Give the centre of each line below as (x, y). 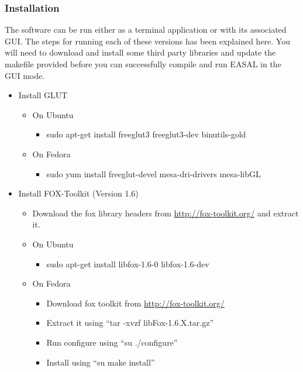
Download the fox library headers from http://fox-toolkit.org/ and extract (166, 213)
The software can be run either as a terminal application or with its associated (146, 30)
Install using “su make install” (101, 362)
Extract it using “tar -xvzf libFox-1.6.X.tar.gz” (130, 323)
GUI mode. (25, 75)
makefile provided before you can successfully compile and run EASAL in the (143, 64)
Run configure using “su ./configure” (112, 342)
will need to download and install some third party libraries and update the (140, 52)
